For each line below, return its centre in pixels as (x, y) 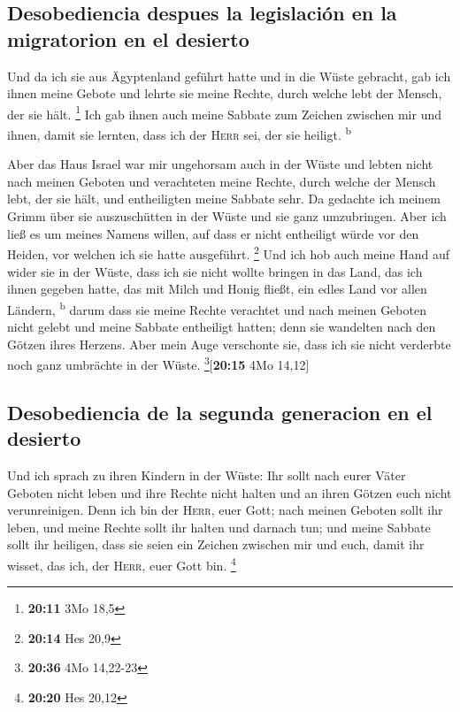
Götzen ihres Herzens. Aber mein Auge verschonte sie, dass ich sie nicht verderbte (229, 344)
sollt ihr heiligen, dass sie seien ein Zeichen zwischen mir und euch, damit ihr (216, 544)
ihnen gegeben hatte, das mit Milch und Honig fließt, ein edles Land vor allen (217, 289)
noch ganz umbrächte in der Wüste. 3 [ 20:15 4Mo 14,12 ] (158, 363)
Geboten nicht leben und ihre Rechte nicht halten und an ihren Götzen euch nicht (230, 492)
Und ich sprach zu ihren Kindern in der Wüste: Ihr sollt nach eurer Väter (207, 475)
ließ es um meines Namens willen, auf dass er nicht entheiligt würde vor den (213, 233)
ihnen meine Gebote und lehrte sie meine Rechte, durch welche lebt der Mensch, (225, 93)
